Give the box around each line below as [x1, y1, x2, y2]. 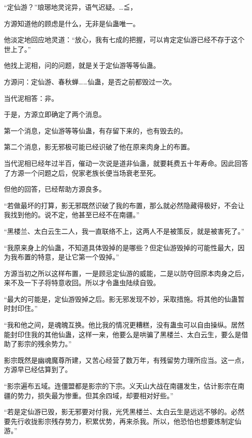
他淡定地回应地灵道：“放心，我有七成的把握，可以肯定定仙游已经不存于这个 [4, 34, 245, 45]
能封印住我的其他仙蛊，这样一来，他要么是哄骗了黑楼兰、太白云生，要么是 [4, 329, 241, 339]
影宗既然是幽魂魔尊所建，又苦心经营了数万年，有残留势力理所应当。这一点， [4, 355, 248, 365]
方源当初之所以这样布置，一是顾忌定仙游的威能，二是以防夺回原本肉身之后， [4, 268, 248, 278]
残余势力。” [37, 339, 72, 349]
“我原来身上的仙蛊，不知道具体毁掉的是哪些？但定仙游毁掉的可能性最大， [4, 242, 238, 252]
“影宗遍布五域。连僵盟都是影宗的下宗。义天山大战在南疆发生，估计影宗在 [4, 381, 238, 391]
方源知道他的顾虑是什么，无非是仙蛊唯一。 [4, 18, 140, 28]
